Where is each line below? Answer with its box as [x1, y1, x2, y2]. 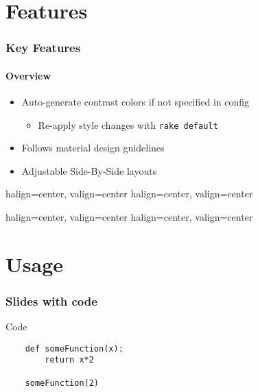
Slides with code [5, 292, 97, 309]
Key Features [5, 39, 81, 56]
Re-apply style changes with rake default [38, 117, 218, 132]
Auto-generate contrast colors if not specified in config [21, 95, 250, 109]
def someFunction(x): [25, 343, 124, 354]
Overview [5, 68, 51, 82]
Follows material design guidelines [21, 140, 165, 155]
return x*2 [45, 355, 94, 365]
